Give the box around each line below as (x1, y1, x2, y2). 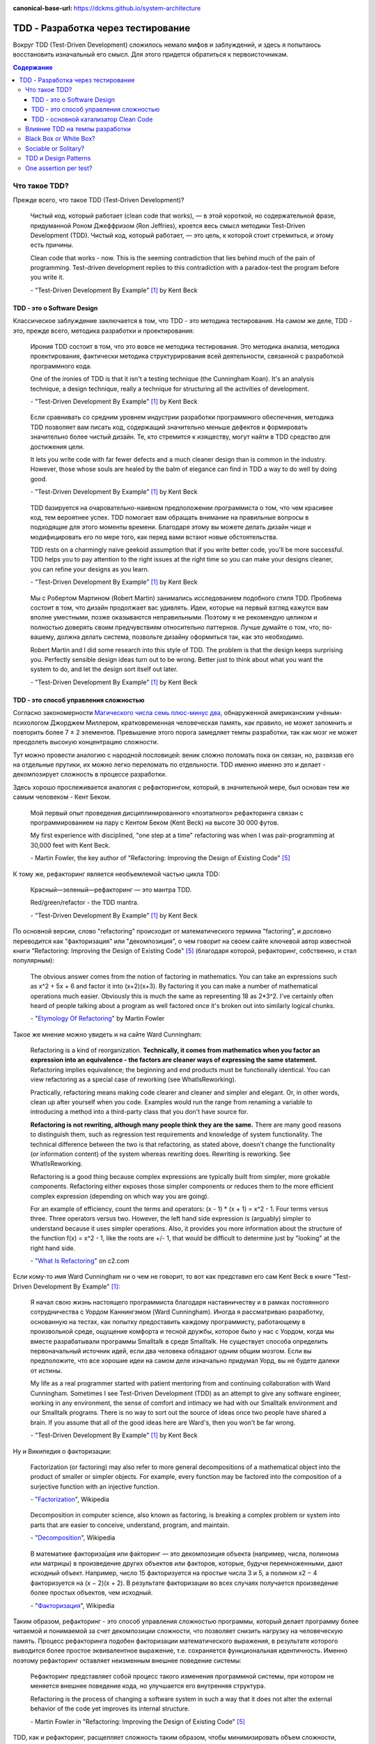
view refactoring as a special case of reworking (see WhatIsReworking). (30, 1075, 237, 1084)
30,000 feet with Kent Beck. (30, 841, 111, 849)
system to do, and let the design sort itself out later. (30, 665, 178, 673)
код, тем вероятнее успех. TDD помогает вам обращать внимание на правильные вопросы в (30, 513, 309, 521)
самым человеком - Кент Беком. (13, 792, 111, 802)
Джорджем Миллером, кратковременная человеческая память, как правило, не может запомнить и (49, 719, 352, 727)
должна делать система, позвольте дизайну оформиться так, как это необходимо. (56, 633, 304, 641)
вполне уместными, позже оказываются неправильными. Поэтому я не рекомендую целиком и (30, 613, 318, 622)
